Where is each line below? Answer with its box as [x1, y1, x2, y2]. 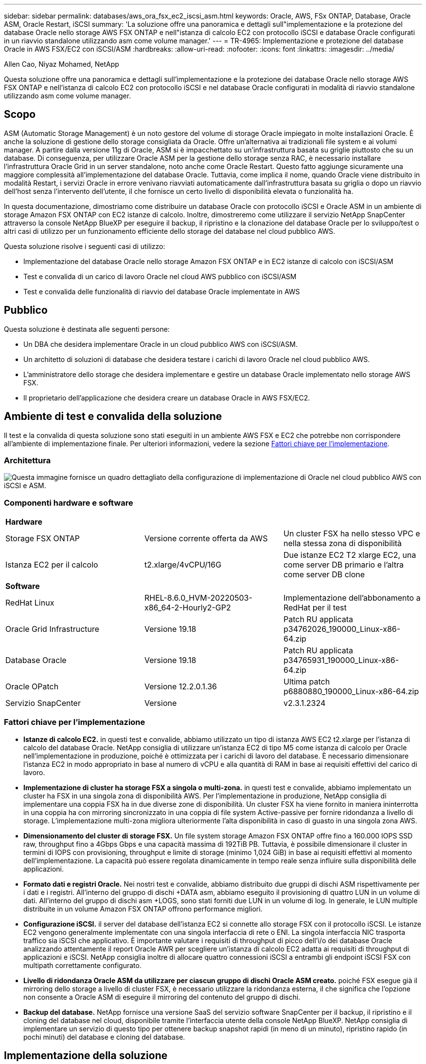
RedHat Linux [5, 598, 54, 608]
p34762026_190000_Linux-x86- [283, 624, 401, 634]
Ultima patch [283, 677, 330, 687]
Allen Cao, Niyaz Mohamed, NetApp [4, 60, 119, 68]
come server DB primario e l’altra [283, 560, 404, 570]
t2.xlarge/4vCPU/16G [144, 560, 222, 570]
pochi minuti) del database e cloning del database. [23, 1032, 185, 1041]
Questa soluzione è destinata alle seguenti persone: [4, 324, 170, 333]
